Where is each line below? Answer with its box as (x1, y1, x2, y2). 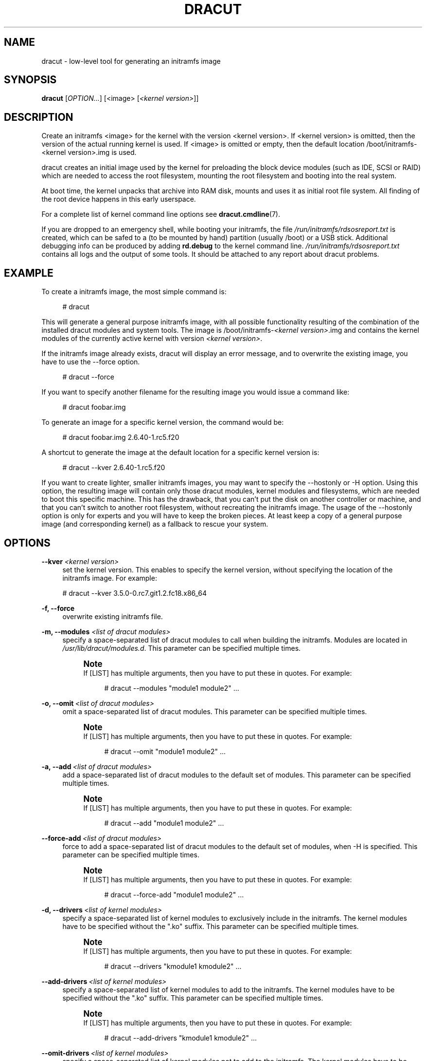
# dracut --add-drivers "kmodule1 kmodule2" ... (104, 1033, 257, 1042)
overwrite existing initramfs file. (62, 612, 163, 621)
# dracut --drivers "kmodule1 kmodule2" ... (104, 962, 242, 970)
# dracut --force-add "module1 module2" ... (104, 890, 244, 899)
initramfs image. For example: (62, 573, 157, 582)
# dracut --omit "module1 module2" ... (104, 747, 226, 756)
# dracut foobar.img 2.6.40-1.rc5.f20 (62, 433, 179, 442)
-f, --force (41, 604, 75, 612)
